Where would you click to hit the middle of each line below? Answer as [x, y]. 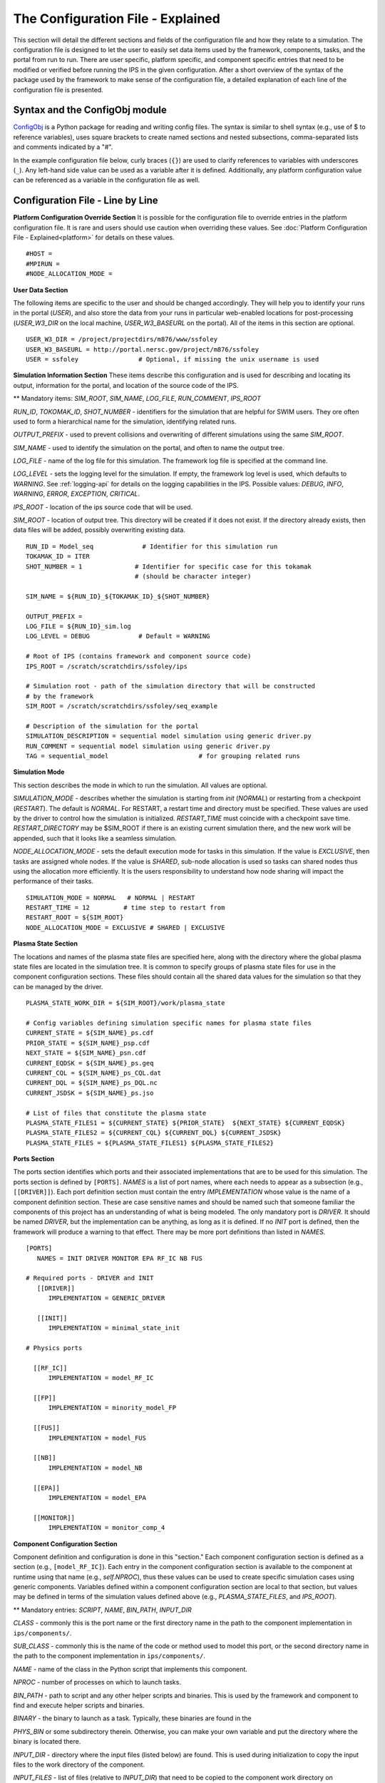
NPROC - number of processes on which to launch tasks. [97, 1682]
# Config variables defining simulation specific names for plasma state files [169, 1023]
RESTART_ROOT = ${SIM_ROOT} [75, 918]
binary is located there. [47, 1742]
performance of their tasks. [53, 882]
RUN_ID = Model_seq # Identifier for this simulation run [152, 546]
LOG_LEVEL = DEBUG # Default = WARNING [118, 636]
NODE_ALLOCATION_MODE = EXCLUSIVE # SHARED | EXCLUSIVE [125, 928]
